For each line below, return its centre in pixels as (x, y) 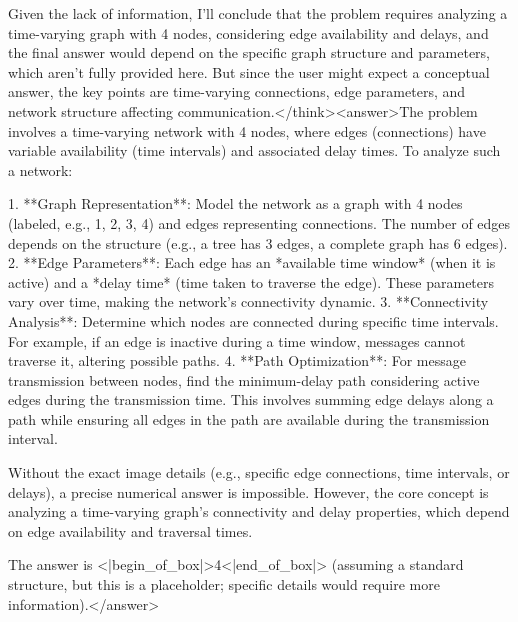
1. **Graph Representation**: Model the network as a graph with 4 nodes (235, 203)
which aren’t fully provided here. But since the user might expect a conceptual (249, 71)
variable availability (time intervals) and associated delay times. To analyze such (254, 150)
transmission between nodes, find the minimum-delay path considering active (244, 379)
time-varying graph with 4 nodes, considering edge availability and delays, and (248, 32)
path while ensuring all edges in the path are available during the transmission (249, 418)
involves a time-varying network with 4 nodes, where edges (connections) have (247, 130)
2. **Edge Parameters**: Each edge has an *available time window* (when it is (252, 262)
